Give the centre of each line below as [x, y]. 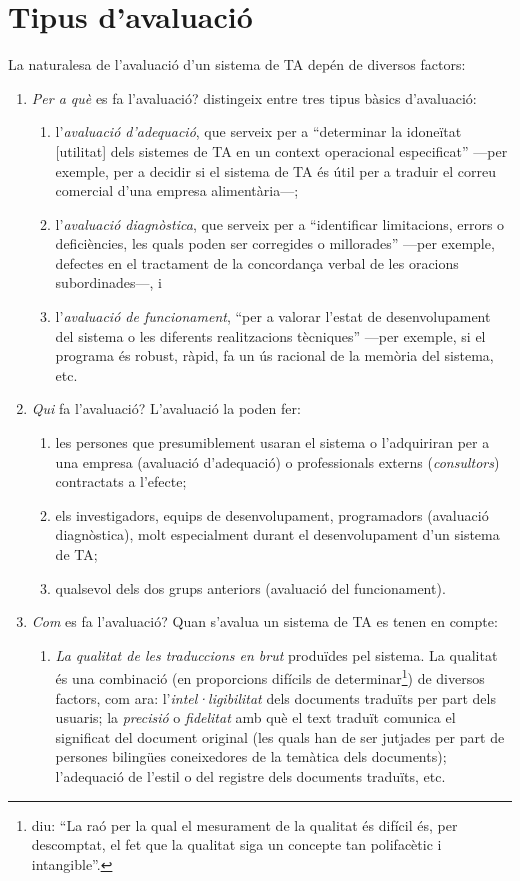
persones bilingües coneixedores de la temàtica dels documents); [251, 756]
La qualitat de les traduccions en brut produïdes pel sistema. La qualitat [276, 654]
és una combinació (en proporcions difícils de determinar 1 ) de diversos [270, 677]
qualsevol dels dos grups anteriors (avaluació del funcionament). [250, 587]
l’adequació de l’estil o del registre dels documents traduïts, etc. [250, 776]
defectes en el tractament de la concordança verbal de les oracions [257, 262]
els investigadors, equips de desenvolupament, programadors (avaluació [272, 514]
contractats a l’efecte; [121, 481]
